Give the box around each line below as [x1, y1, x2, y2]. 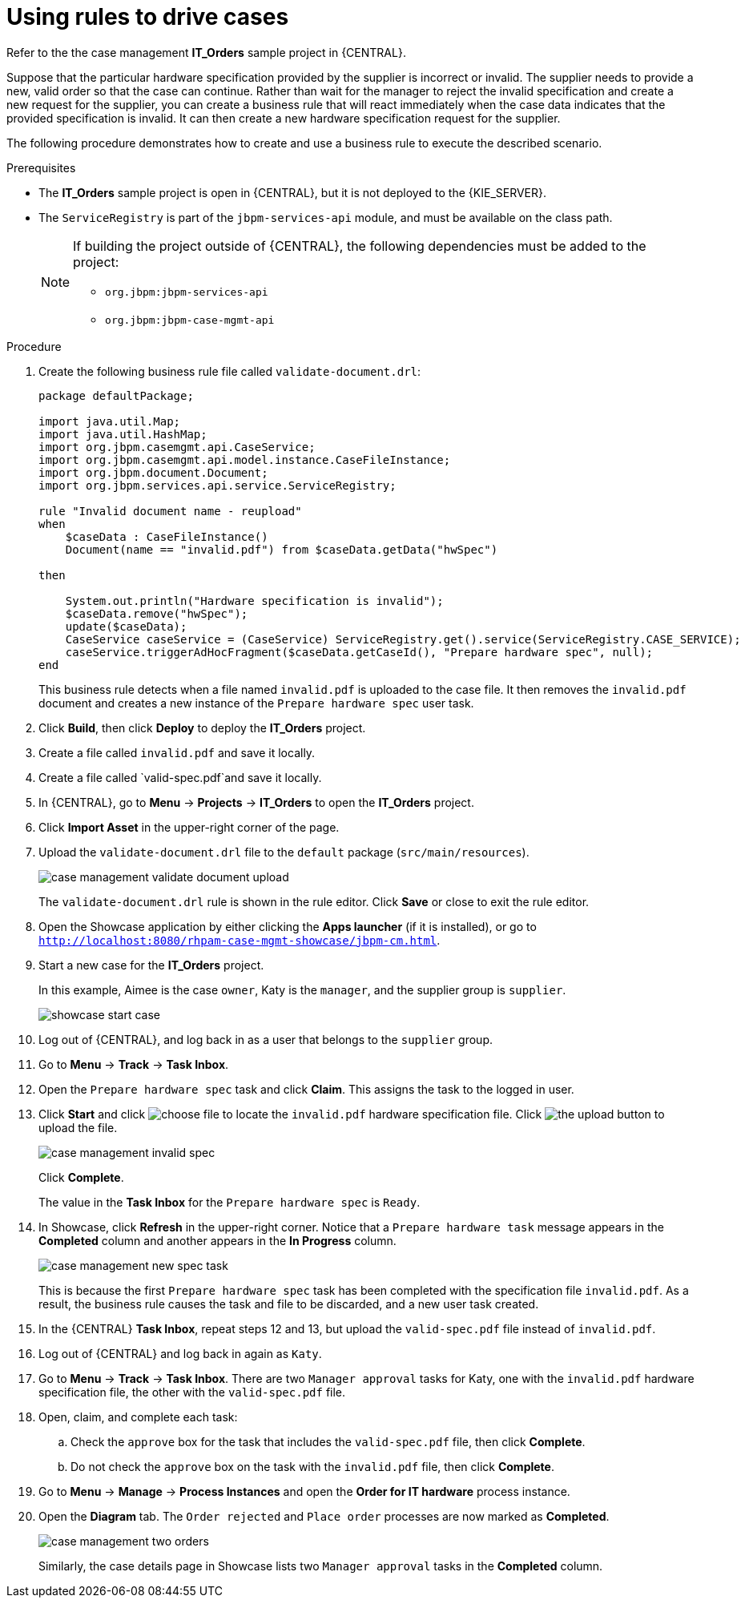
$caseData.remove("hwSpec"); [65, 607, 248, 620]
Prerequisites [6, 160, 76, 175]
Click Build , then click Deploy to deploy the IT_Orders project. [38, 720, 366, 735]
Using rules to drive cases [6, 3, 289, 30]
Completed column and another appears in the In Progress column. [38, 1233, 397, 1247]
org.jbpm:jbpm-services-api [105, 285, 268, 298]
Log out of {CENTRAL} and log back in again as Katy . [38, 1346, 322, 1360]
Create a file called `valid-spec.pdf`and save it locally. [38, 770, 322, 784]
